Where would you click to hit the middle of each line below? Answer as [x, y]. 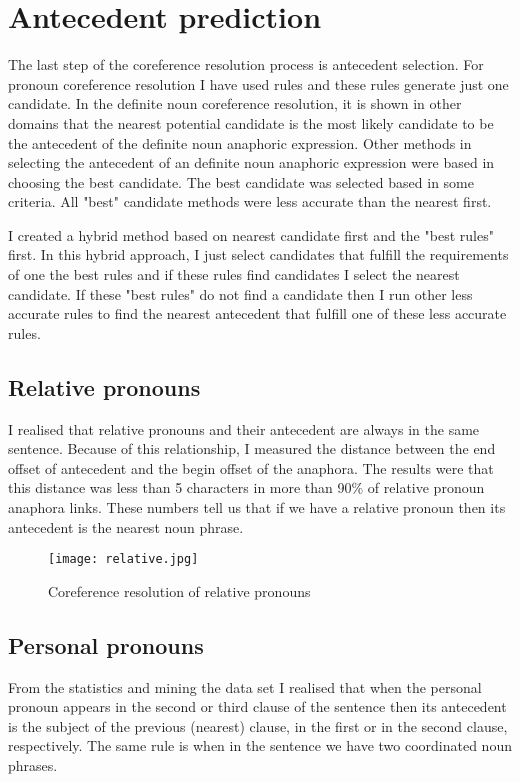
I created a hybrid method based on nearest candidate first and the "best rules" [251, 234]
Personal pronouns [106, 644]
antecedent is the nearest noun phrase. [126, 526]
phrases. [33, 765]
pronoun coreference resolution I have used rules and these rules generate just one [258, 83]
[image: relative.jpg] [123, 559]
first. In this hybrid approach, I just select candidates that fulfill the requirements [258, 254]
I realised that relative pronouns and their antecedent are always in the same [244, 428]
